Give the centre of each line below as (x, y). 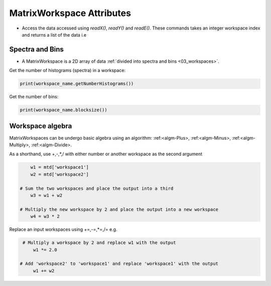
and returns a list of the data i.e (54, 35)
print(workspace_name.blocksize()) (63, 110)
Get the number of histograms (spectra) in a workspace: (67, 71)
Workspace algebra (41, 126)
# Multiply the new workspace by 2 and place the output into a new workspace (119, 209)
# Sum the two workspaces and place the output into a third (97, 188)
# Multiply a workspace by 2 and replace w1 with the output (99, 243)
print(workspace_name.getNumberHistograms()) (77, 84)
